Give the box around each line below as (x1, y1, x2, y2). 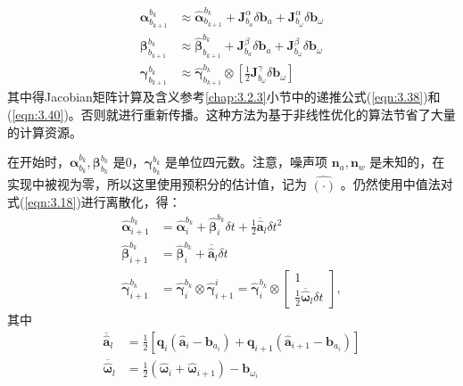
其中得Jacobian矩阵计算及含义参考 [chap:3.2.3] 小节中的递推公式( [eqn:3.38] (7, 87, 424, 106)
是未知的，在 (369, 152, 445, 171)
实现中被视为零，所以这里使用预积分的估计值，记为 (7, 175, 307, 193)
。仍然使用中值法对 (340, 175, 453, 193)
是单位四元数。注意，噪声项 (165, 152, 328, 171)
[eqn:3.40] (12, 105, 64, 124)
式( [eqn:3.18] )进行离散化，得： (7, 193, 181, 211)
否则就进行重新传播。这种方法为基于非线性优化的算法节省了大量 (80, 105, 456, 124)
